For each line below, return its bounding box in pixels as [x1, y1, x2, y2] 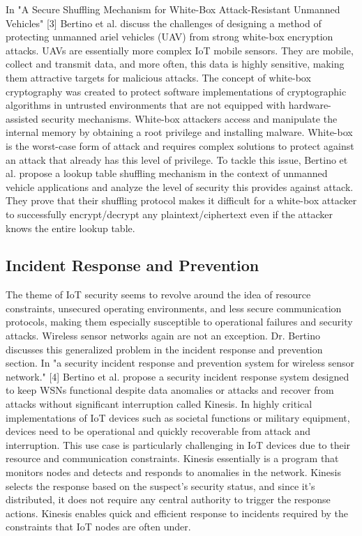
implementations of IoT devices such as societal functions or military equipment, [6, 410, 350, 424]
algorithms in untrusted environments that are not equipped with [6, 98, 285, 112]
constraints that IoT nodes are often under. [6, 519, 191, 534]
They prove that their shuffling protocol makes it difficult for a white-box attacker [6, 193, 357, 208]
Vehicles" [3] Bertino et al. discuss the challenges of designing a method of [6, 15, 322, 30]
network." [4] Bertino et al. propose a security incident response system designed [6, 369, 349, 383]
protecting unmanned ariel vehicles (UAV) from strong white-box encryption [6, 29, 333, 44]
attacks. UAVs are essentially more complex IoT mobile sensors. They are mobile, [6, 43, 354, 57]
